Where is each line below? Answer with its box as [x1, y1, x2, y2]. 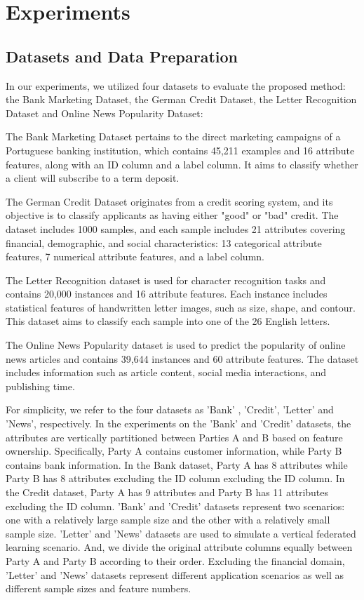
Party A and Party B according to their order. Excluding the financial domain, [6, 553, 345, 568]
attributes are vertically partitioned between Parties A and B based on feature [6, 429, 343, 444]
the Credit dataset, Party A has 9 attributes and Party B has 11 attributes [6, 485, 329, 500]
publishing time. [6, 378, 75, 393]
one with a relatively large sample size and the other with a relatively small [6, 512, 330, 527]
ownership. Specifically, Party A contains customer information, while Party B [6, 444, 342, 458]
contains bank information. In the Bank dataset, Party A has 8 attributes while [6, 457, 348, 472]
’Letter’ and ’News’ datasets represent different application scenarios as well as [6, 567, 344, 582]
